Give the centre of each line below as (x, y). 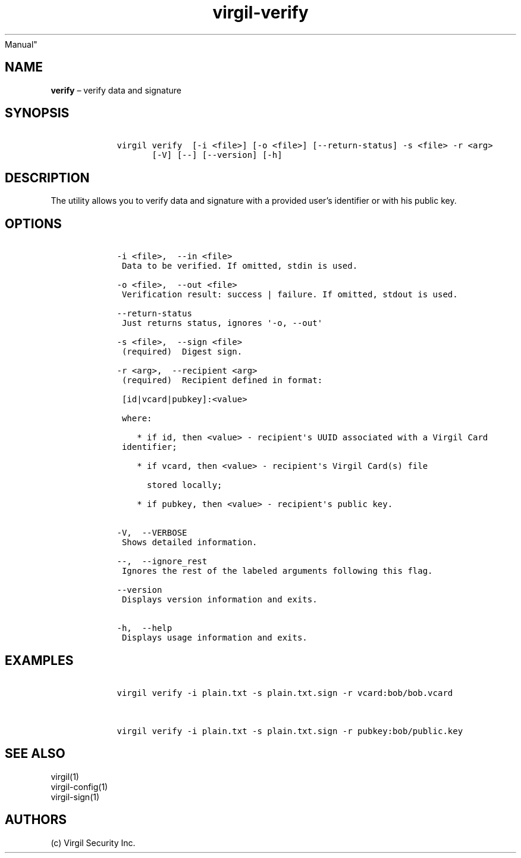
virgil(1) (65, 776)
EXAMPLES (39, 660)
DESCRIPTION (47, 178)
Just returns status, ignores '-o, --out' (222, 323)
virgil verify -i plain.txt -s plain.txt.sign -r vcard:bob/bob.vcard (285, 693)
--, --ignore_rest (162, 562)
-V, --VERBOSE (152, 533)
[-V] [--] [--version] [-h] (217, 155)
